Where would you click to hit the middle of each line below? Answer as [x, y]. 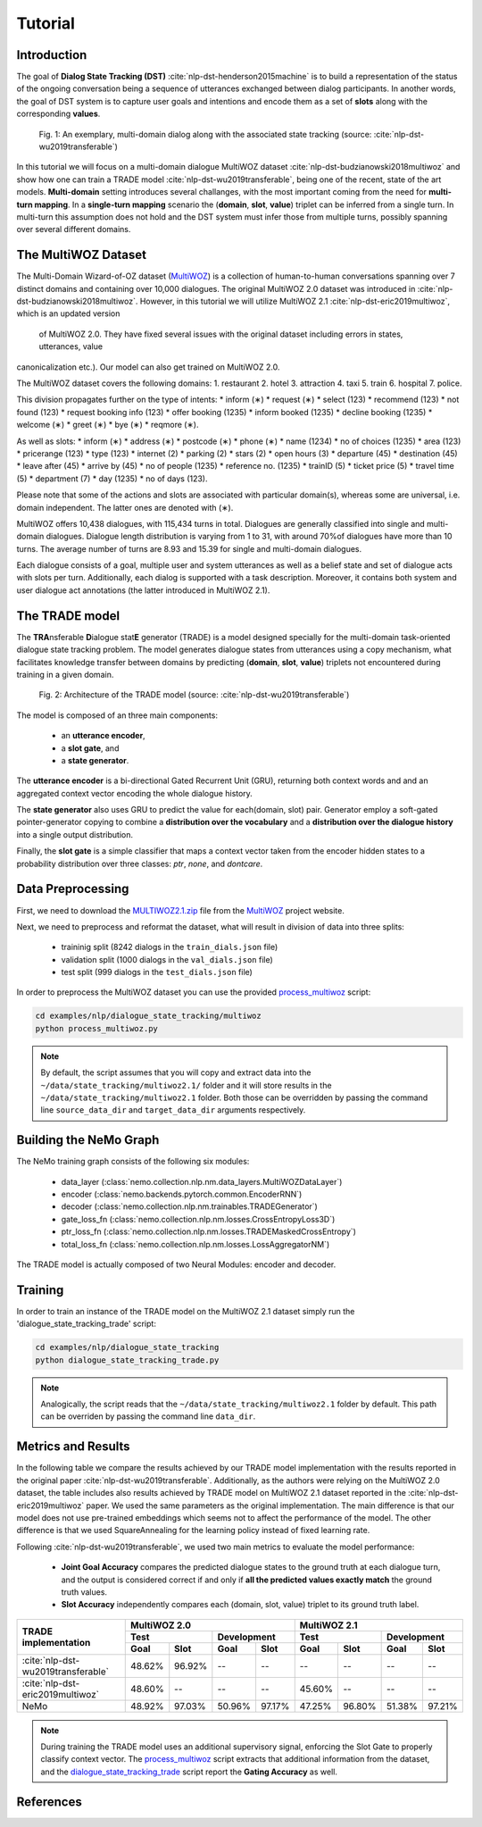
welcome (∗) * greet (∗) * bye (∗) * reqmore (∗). [108, 425]
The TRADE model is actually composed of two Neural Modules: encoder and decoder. [176, 1264]
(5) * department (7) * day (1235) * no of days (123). [112, 479]
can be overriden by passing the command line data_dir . [148, 1416]
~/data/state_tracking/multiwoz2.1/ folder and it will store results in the [186, 1085]
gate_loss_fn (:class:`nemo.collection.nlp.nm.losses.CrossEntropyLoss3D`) [198, 1219]
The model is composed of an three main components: [117, 715]
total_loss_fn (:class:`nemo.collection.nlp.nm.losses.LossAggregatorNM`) [195, 1244]
